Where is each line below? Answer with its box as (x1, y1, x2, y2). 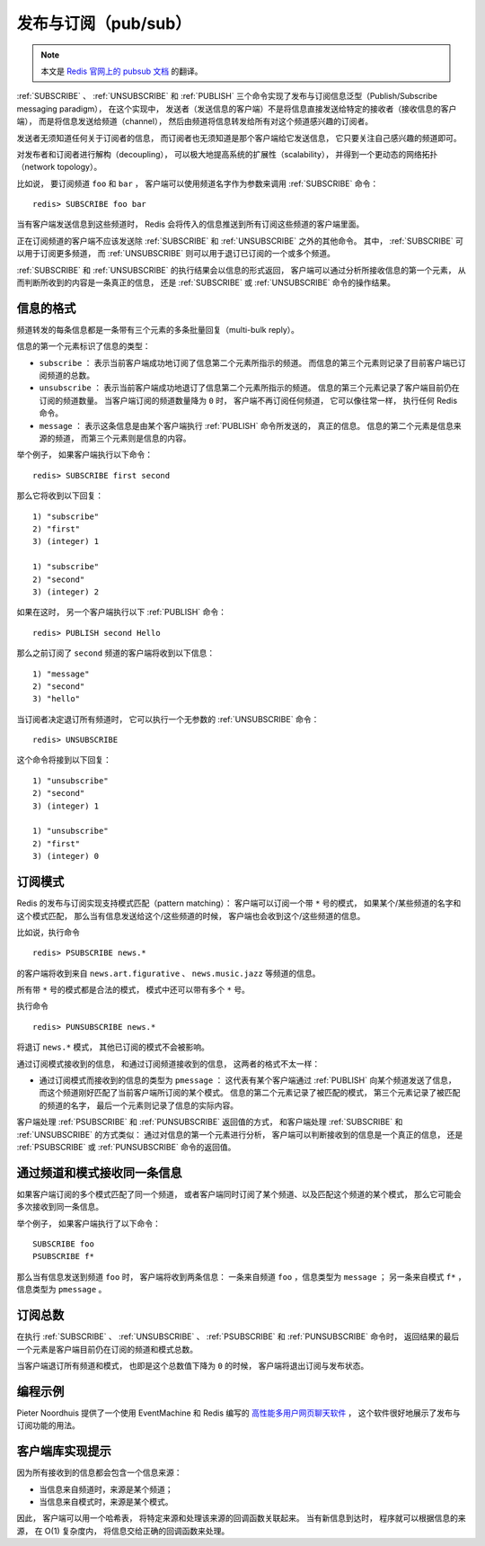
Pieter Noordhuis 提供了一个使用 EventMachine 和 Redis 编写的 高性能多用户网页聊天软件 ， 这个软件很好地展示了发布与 (16, 1407, 462, 1418)
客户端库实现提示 (16, 1443, 111, 1459)
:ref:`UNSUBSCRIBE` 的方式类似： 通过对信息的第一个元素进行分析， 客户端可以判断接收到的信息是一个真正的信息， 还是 (16, 1129, 463, 1139)
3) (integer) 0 (32, 851, 100, 862)
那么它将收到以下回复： (16, 490, 103, 501)
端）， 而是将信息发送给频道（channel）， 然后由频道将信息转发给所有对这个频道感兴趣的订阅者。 (16, 116, 374, 127)
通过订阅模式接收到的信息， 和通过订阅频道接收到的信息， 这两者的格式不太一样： (16, 1058, 321, 1069)
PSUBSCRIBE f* (32, 1251, 94, 1262)
